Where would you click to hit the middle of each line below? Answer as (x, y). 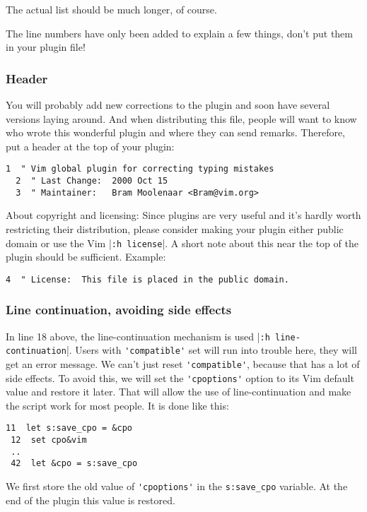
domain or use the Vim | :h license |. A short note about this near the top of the (182, 243)
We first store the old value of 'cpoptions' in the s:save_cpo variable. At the (177, 486)
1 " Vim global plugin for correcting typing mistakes (140, 169)
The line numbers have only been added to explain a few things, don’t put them (179, 33)
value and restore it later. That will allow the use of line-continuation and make (179, 392)
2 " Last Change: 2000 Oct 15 (92, 181)
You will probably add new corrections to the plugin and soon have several (168, 105)
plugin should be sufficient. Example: (86, 257)
